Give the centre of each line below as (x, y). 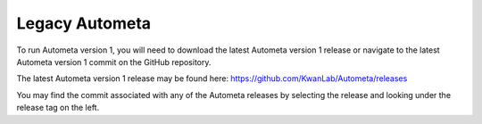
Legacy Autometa (84, 23)
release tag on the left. (58, 108)
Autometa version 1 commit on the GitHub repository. (114, 62)
